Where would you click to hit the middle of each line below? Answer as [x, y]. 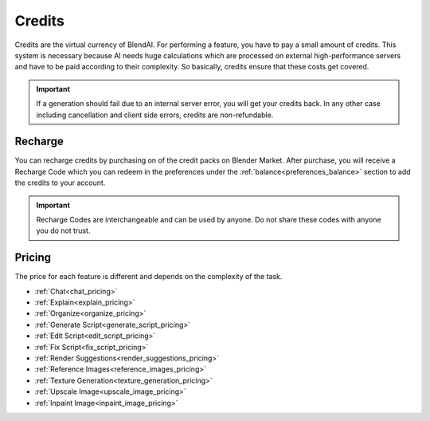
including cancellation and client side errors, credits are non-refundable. [155, 115]
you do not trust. [63, 230]
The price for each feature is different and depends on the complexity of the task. [149, 277]
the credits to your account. [60, 183]
